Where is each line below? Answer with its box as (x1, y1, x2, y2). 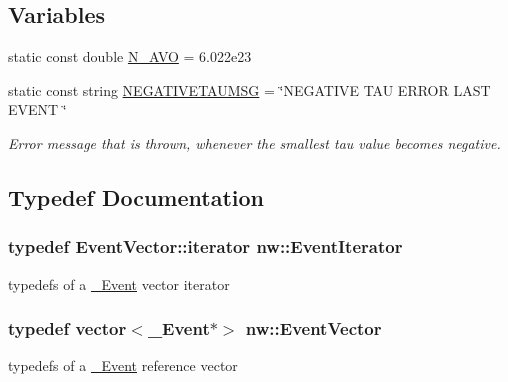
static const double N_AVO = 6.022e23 (8, 46, 252, 67)
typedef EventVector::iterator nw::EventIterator (8, 234, 403, 259)
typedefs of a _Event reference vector (8, 355, 238, 376)
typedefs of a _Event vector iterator (8, 273, 230, 294)
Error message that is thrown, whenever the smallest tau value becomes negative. (8, 132, 501, 153)
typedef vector (8, 316, 127, 341)
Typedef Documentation (8, 181, 264, 212)
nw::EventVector (245, 316, 382, 341)
